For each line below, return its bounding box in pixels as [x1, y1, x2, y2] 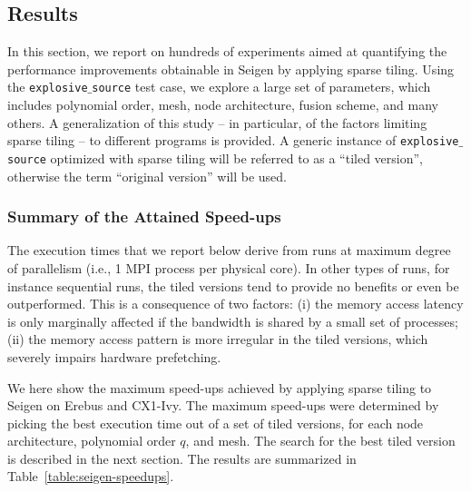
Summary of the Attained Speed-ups [7, 205, 281, 228]
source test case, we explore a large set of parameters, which [92, 77, 431, 96]
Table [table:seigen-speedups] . [7, 467, 174, 486]
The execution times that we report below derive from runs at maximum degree [7, 241, 451, 260]
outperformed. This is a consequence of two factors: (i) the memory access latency [7, 294, 464, 313]
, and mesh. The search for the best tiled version [185, 431, 456, 450]
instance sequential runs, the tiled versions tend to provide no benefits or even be [7, 276, 459, 295]
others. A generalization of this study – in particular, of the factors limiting [7, 113, 427, 132]
